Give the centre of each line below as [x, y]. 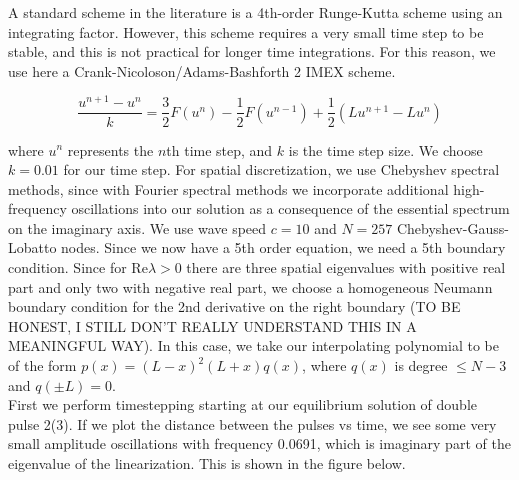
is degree [421, 365]
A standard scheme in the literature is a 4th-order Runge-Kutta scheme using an [255, 12]
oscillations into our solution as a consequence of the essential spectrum [290, 208]
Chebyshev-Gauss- [452, 227]
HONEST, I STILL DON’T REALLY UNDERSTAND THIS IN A [212, 325]
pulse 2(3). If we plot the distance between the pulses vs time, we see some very [252, 423]
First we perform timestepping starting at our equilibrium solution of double [243, 404]
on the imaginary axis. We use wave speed [137, 227]
